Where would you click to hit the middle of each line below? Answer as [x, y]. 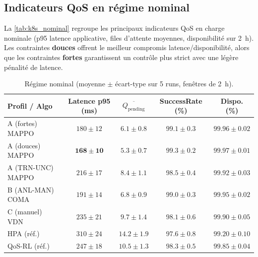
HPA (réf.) [24, 233]
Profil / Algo [30, 105]
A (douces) [24, 145]
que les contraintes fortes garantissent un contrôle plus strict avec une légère [121, 57]
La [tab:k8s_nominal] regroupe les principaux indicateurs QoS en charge [114, 28]
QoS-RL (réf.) [29, 246]
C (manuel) [25, 211]
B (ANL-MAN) [31, 189]
